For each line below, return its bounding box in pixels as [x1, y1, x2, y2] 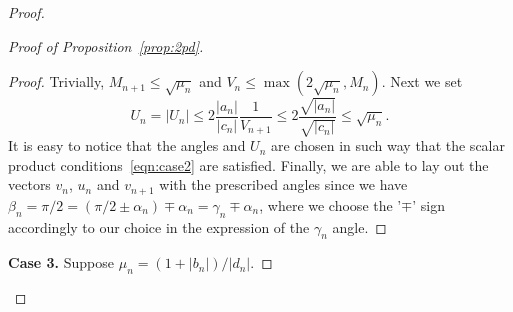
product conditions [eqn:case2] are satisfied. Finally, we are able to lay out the [8, 154, 489, 175]
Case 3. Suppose [8, 252, 114, 273]
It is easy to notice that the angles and [8, 135, 246, 156]
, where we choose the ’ [259, 194, 402, 215]
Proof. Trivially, [8, 71, 105, 92]
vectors [8, 174, 51, 195]
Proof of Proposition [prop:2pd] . [8, 35, 204, 56]
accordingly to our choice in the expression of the [8, 216, 310, 237]
